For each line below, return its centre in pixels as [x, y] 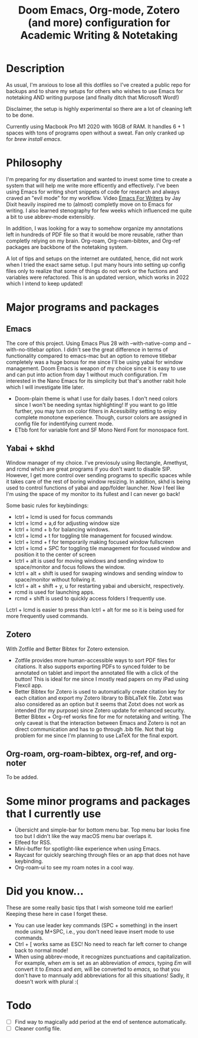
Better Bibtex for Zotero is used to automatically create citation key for [100, 691]
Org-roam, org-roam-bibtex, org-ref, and [82, 753]
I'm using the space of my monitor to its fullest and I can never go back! [93, 494]
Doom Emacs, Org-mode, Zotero [99, 10]
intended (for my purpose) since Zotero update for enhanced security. [100, 710]
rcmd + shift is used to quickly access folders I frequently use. [90, 598]
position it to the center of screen [55, 554]
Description [35, 69]
